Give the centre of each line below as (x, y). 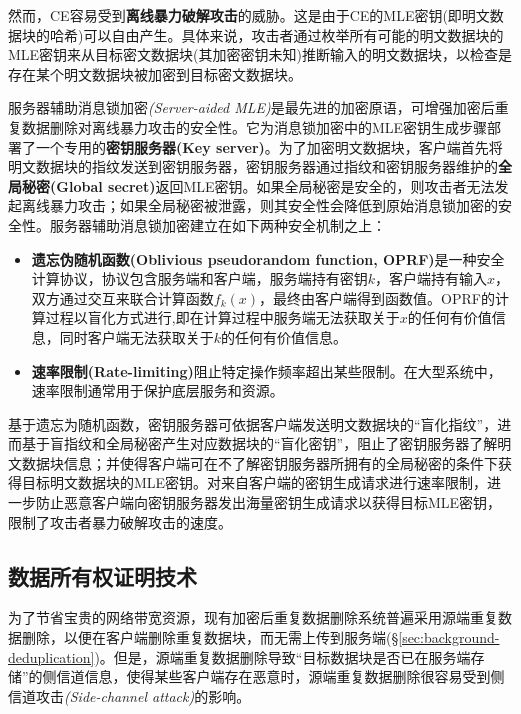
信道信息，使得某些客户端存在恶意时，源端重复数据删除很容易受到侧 (280, 676)
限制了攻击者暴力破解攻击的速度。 (120, 521)
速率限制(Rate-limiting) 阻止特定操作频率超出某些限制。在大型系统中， (266, 370)
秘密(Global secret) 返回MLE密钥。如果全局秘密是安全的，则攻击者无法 (258, 185)
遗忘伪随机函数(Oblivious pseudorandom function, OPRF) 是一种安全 (268, 258)
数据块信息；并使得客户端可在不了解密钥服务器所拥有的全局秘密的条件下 (259, 462)
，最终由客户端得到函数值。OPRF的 (377, 297)
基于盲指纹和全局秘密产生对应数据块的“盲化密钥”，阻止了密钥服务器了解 (259, 443)
